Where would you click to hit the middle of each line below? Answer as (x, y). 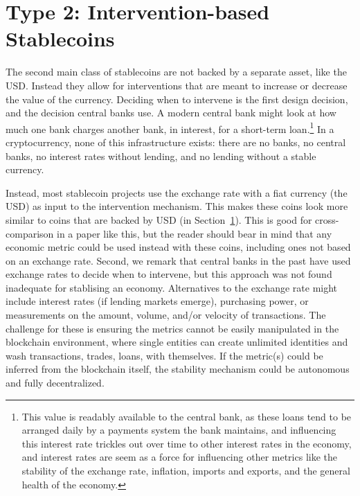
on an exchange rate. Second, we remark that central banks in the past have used (178, 260)
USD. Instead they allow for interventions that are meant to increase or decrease (177, 85)
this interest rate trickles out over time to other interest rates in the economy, (187, 443)
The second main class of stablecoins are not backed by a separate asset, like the (176, 72)
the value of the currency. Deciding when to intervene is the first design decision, (177, 99)
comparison (30, 233)
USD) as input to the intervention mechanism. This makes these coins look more (177, 206)
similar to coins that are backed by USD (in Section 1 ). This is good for (159, 219)
